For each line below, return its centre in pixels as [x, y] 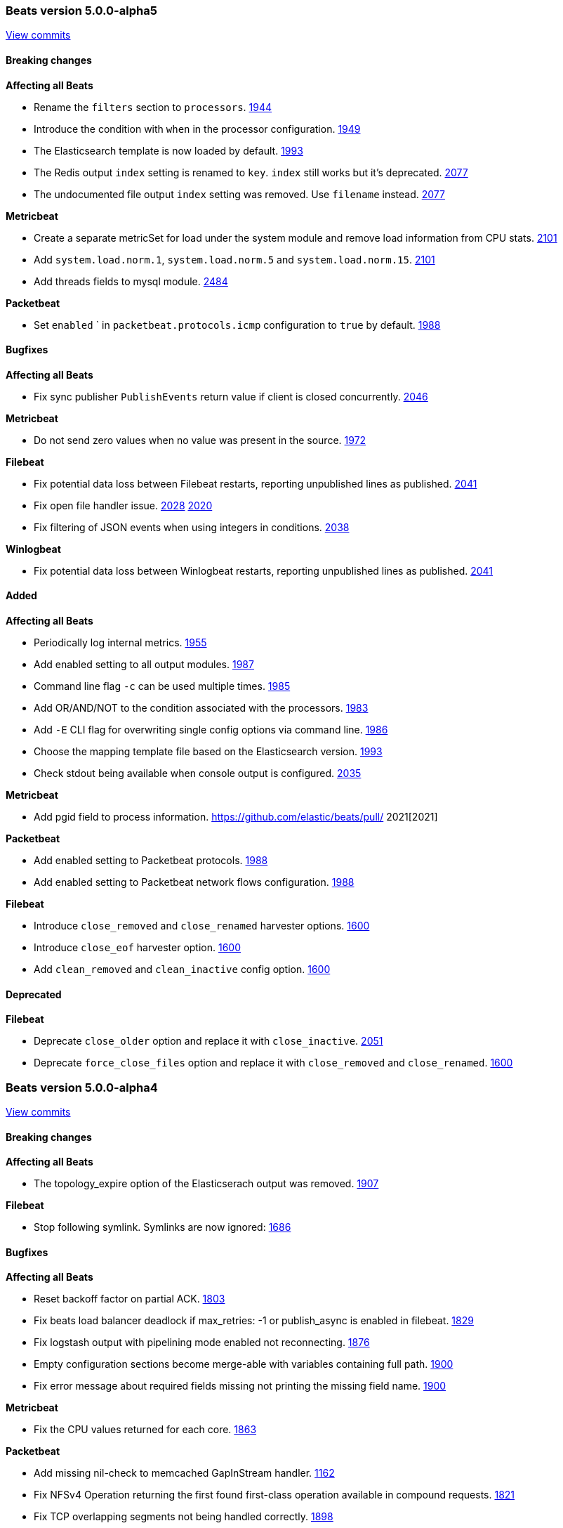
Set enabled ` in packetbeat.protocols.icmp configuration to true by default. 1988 [237, 325]
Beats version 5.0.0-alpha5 [81, 11]
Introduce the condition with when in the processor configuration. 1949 [197, 129]
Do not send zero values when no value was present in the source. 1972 [200, 440]
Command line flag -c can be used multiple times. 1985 [162, 686]
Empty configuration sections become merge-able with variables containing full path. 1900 [244, 1364]
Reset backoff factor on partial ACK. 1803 [130, 1299]
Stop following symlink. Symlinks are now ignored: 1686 [163, 1227]
